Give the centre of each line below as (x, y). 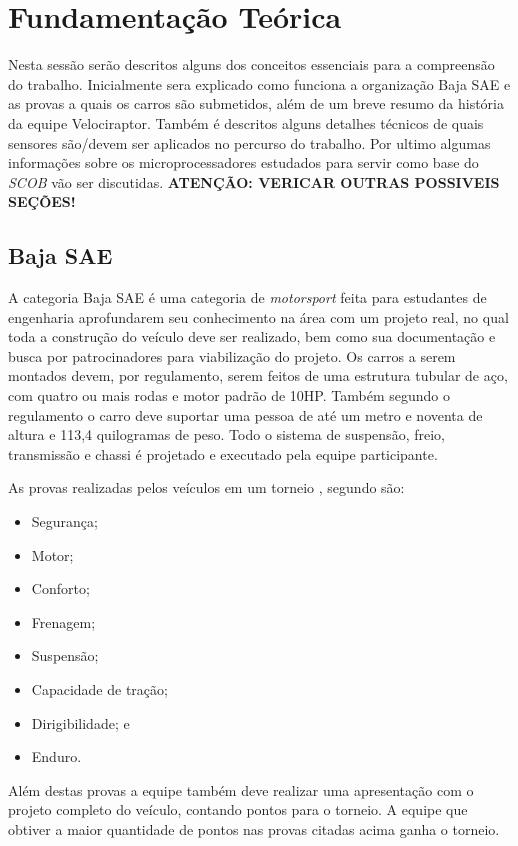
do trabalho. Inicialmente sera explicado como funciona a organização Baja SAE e (259, 83)
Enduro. (56, 756)
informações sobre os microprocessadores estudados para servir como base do (243, 162)
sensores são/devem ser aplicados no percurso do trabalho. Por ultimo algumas (249, 142)
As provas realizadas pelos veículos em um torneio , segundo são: (206, 487)
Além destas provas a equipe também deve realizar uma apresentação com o (241, 789)
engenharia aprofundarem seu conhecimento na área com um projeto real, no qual (258, 316)
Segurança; (64, 521)
